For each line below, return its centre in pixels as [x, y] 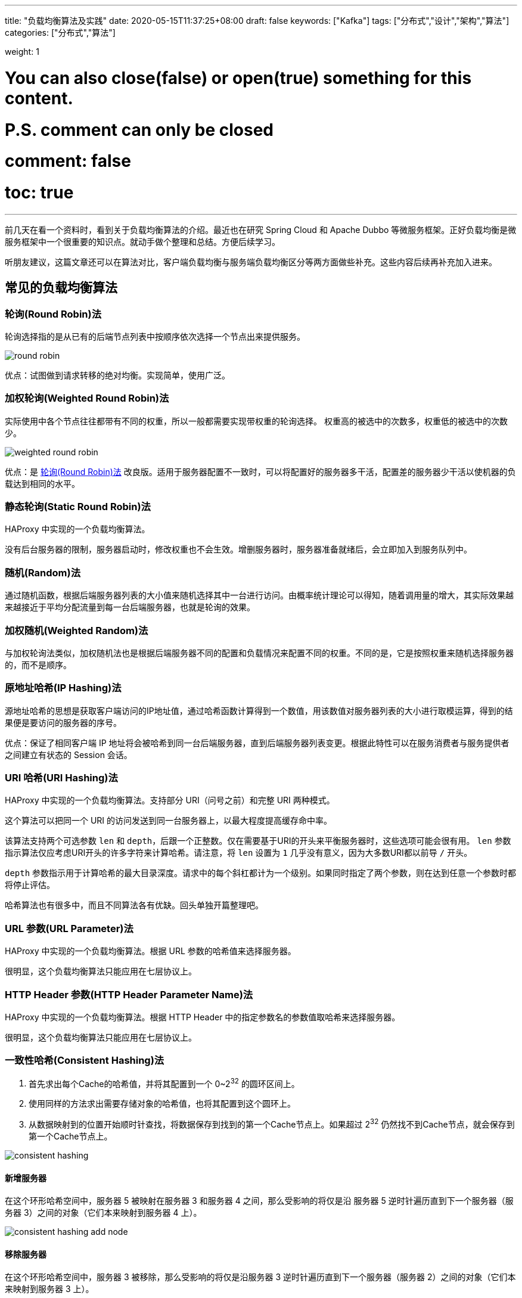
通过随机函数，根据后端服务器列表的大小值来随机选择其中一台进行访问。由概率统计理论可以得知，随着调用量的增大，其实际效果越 [259, 595]
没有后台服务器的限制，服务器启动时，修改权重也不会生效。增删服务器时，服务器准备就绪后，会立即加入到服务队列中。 [238, 549]
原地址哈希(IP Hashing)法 [63, 688]
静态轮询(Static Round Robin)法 [78, 507]
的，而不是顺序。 [38, 664]
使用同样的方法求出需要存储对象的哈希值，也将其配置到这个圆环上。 [162, 1104]
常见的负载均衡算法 [61, 288]
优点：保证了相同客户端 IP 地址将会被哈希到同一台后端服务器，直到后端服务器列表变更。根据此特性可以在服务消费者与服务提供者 [257, 743]
